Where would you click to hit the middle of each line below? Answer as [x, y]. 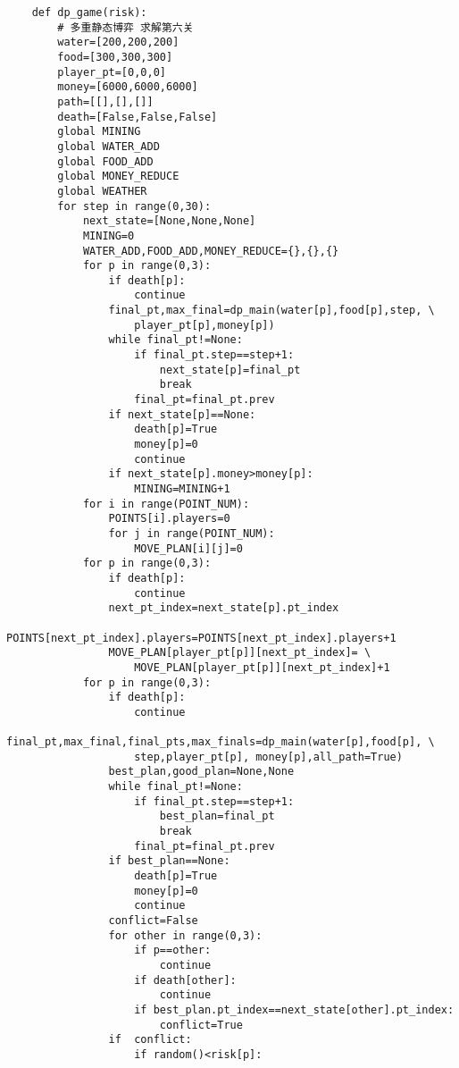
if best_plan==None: [169, 861]
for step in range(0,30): [134, 206]
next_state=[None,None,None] [169, 221]
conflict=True [201, 1025]
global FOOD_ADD [105, 161]
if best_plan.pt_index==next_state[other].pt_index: [294, 1009]
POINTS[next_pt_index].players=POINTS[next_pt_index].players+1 [201, 638]
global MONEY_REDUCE [118, 177]
